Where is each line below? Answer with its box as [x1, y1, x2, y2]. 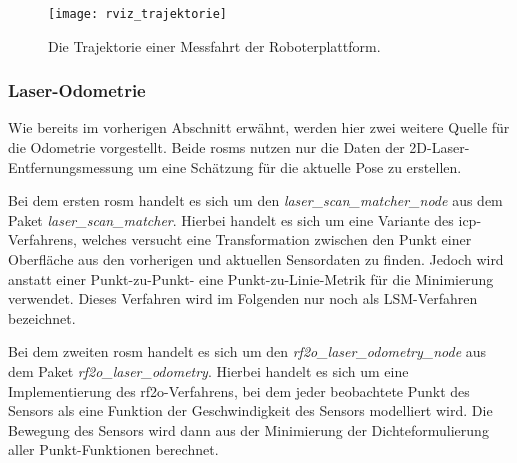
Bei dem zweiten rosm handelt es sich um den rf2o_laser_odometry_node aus [8, 341, 487, 362]
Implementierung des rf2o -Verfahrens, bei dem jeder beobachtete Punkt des [8, 380, 470, 401]
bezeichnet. [8, 307, 76, 328]
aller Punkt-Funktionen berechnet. [8, 439, 219, 460]
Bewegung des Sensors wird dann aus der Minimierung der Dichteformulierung [8, 419, 489, 440]
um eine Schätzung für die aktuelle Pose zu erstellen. [137, 156, 462, 177]
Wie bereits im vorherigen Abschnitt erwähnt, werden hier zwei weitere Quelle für [8, 117, 510, 138]
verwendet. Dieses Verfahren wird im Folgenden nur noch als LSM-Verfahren [8, 288, 478, 309]
